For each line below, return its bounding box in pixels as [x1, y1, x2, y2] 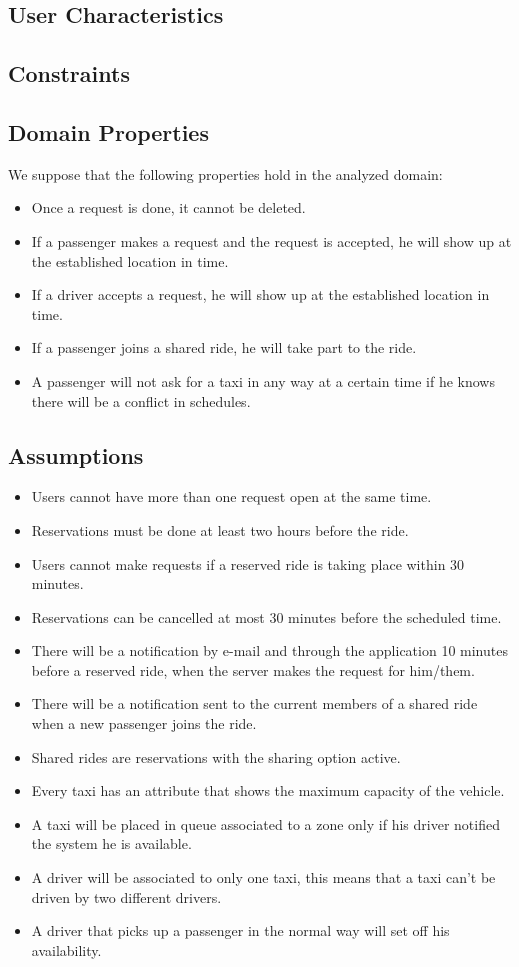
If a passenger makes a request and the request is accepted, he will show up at [31, 230, 512, 251]
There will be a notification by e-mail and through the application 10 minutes [31, 640, 508, 661]
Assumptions [8, 439, 144, 470]
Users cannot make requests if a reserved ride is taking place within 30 [31, 553, 465, 574]
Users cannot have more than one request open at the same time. [31, 486, 432, 507]
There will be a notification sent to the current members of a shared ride [31, 693, 478, 714]
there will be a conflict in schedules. [31, 390, 251, 411]
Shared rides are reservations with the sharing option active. [31, 746, 401, 767]
